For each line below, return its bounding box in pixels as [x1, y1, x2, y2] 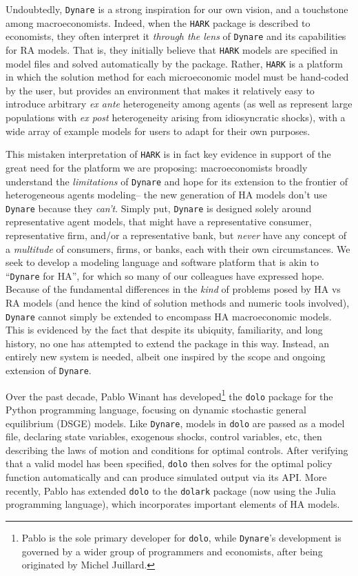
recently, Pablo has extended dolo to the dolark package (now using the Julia [6, 483, 336, 497]
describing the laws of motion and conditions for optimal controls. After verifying [6, 442, 348, 457]
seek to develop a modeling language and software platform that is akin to [6, 255, 319, 269]
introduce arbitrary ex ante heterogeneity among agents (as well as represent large [6, 96, 352, 111]
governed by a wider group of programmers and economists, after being [21, 544, 323, 558]
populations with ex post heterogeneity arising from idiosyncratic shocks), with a [6, 110, 346, 125]
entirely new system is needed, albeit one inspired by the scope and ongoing [6, 349, 326, 364]
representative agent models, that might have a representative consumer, [6, 214, 312, 229]
